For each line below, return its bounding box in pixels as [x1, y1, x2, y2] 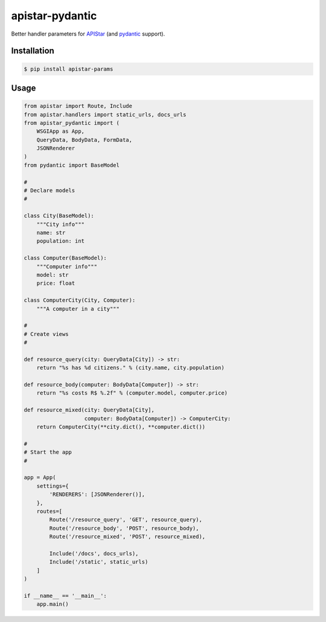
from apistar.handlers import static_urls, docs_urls [24, 111, 187, 118]
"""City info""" [36, 221, 85, 227]
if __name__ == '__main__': [24, 592, 107, 599]
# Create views [24, 331, 69, 337]
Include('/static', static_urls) [49, 559, 149, 565]
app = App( [24, 474, 56, 481]
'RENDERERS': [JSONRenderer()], [49, 491, 145, 498]
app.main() [36, 601, 69, 608]
